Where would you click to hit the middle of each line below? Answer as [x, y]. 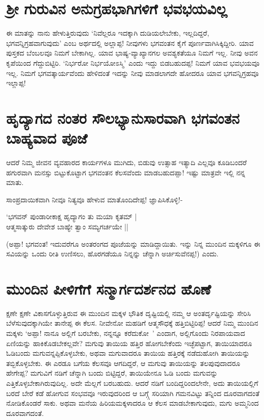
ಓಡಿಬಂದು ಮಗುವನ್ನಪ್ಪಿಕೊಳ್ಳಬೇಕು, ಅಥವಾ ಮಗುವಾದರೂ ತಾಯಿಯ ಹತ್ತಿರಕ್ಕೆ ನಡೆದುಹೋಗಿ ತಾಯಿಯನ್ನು [128, 353]
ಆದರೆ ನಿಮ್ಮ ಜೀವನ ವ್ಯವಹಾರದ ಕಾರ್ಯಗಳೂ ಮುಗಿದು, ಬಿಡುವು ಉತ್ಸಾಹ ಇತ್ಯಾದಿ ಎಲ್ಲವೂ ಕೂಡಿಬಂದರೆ [127, 162]
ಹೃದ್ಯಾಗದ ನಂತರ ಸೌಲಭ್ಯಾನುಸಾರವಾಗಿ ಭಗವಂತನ [123, 117]
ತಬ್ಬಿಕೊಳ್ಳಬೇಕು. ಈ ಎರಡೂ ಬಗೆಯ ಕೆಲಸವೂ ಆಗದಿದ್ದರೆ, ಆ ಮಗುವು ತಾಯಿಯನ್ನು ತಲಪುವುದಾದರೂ [123, 363]
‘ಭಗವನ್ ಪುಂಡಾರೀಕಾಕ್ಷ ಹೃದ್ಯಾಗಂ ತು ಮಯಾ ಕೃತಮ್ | [72, 216]
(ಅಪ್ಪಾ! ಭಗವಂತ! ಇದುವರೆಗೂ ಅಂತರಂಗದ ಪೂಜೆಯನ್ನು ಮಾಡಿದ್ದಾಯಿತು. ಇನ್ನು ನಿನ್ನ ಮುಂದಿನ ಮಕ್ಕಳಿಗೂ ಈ [133, 243]
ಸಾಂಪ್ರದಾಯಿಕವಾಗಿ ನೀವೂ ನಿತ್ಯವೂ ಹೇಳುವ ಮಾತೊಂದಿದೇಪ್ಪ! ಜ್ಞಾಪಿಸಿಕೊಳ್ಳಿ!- [95, 199]
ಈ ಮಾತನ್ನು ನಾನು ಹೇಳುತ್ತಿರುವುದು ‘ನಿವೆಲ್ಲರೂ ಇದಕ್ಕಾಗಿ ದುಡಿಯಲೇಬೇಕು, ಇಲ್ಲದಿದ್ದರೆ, [108, 33]
